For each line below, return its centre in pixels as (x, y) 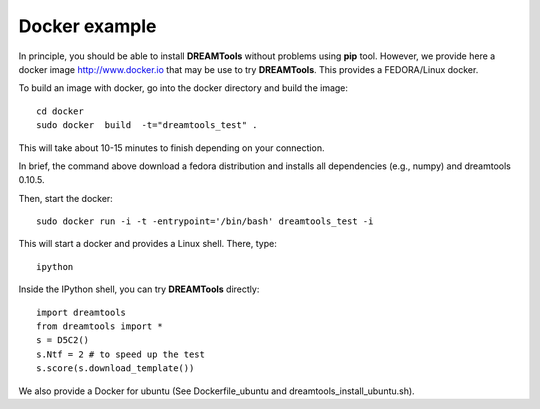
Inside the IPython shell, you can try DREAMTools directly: (139, 289)
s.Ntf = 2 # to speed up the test (120, 354)
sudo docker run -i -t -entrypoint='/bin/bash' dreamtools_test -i (205, 221)
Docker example (87, 26)
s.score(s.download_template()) (115, 368)
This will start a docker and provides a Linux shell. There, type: (147, 244)
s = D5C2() (63, 340)
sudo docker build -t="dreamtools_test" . (147, 125)
